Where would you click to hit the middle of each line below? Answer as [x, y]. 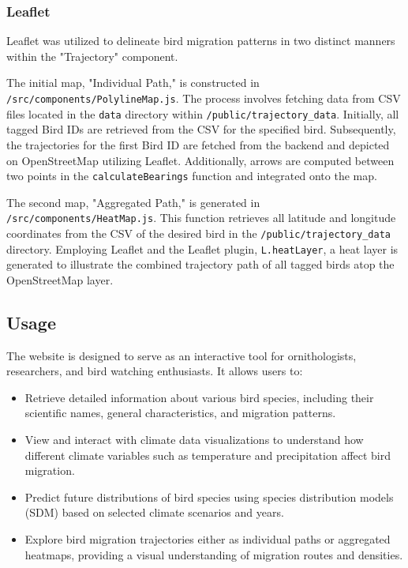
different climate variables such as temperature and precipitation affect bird [208, 455]
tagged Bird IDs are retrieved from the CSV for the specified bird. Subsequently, [201, 129]
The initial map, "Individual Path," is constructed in [133, 83]
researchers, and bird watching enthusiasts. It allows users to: [155, 371]
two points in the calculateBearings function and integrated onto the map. [192, 176]
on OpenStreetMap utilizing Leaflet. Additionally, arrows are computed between [200, 160]
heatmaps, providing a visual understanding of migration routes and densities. [214, 554]
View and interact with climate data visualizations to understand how [194, 440]
